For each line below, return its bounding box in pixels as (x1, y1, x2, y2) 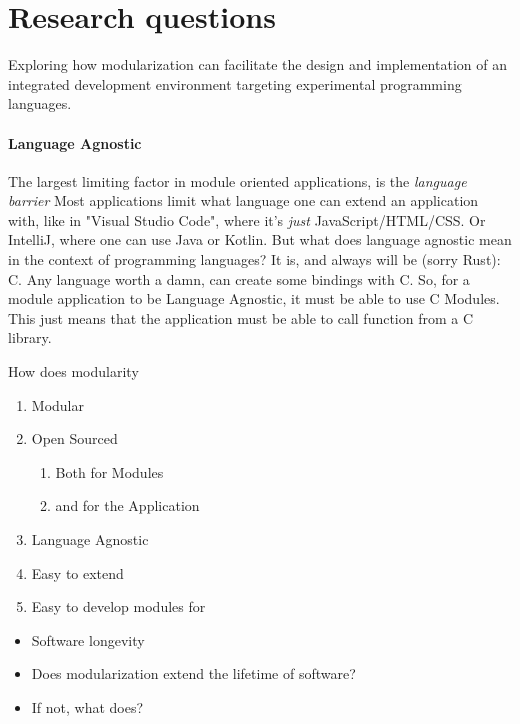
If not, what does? (31, 696, 144, 717)
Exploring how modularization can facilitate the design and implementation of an (8, 54, 507, 75)
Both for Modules (55, 461, 164, 482)
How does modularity (8, 361, 139, 382)
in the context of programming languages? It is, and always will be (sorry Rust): (8, 249, 501, 270)
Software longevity (31, 629, 145, 650)
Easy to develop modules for (31, 596, 206, 617)
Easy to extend (31, 562, 124, 583)
